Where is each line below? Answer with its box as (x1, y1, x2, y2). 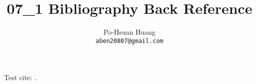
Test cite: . (4, 72, 37, 83)
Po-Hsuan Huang (103, 27, 156, 37)
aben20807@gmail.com (95, 37, 164, 44)
